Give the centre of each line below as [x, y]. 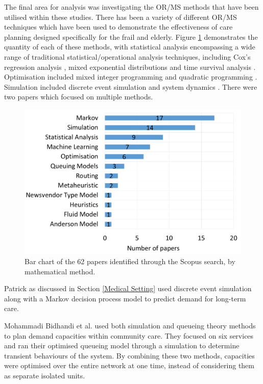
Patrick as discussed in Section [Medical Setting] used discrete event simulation [128, 288]
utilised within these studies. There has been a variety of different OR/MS [121, 17]
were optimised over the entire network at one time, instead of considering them [129, 365]
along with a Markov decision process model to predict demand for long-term [125, 298]
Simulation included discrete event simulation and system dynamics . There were [131, 86]
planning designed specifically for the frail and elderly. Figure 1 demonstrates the [131, 36]
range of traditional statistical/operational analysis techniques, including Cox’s [127, 56]
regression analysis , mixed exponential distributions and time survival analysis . [130, 67]
